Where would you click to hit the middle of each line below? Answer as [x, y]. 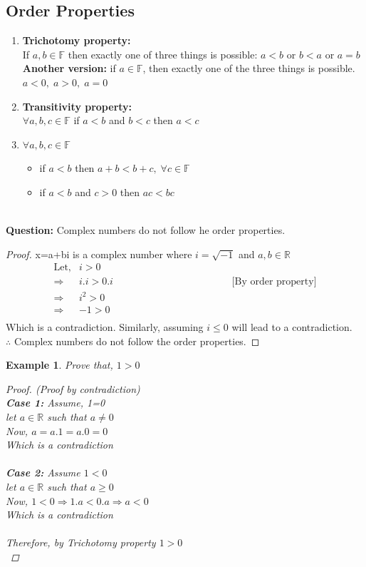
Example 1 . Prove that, [59, 365]
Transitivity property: [77, 106]
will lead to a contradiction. [292, 326]
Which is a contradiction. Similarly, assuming [105, 326]
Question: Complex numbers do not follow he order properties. [146, 230]
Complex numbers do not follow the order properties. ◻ [137, 341]
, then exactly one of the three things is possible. [249, 68]
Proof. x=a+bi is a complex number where [99, 254]
